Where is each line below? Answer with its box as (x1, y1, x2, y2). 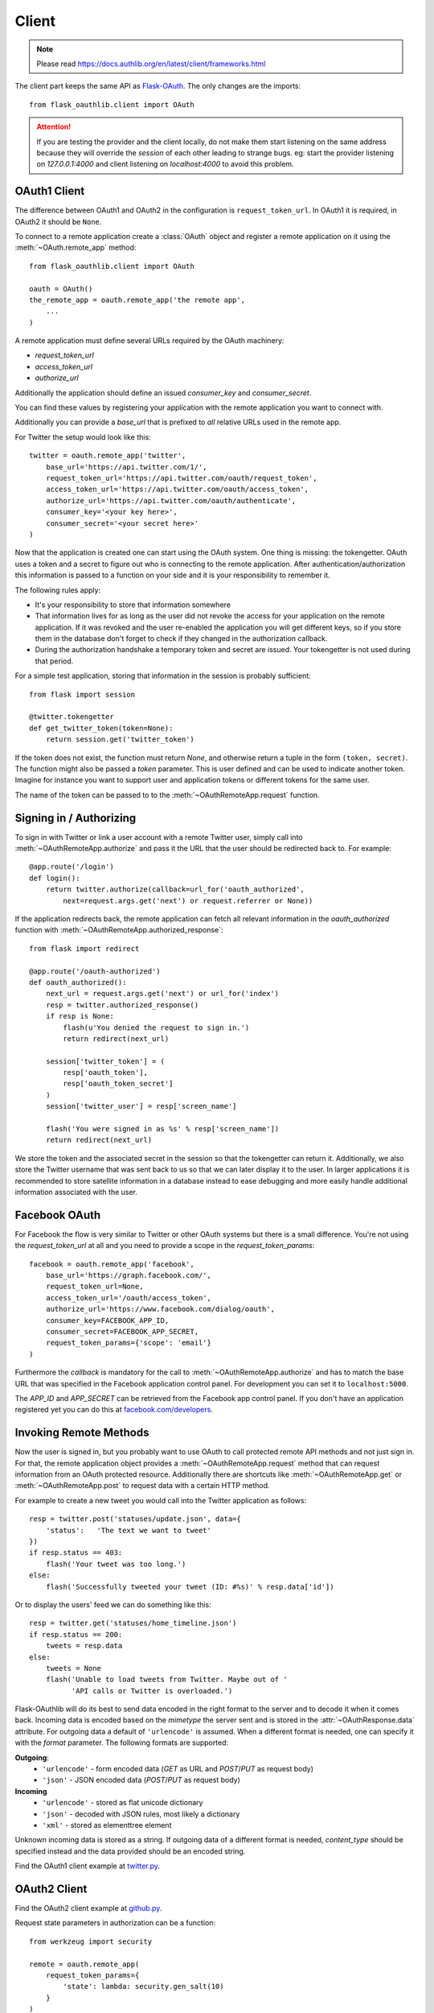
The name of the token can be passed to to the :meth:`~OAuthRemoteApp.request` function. (14, 790, 321, 800)
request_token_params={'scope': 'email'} (45, 1338, 212, 1348)
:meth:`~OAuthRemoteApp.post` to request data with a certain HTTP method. (14, 1481, 270, 1490)
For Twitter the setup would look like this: (14, 432, 152, 442)
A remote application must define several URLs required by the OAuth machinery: (14, 336, 285, 345)
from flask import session (29, 689, 136, 699)
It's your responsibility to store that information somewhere (35, 600, 231, 610)
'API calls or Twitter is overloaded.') (71, 1686, 233, 1695)
